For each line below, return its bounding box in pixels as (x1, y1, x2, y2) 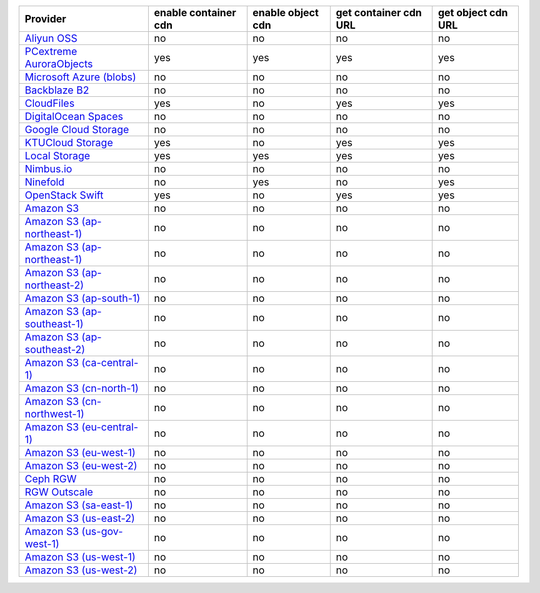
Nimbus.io (24, 162, 73, 175)
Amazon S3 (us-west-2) (24, 563, 138, 577)
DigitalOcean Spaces (24, 110, 124, 123)
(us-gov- (81, 525, 124, 538)
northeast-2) (24, 278, 84, 292)
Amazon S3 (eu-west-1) (24, 446, 136, 459)
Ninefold (24, 175, 65, 189)
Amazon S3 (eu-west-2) (24, 459, 138, 472)
